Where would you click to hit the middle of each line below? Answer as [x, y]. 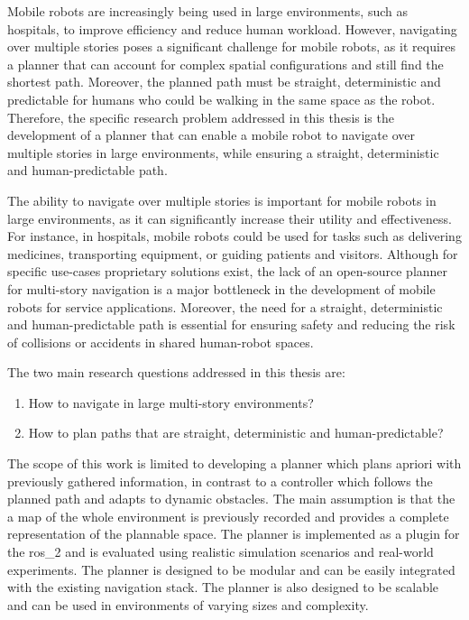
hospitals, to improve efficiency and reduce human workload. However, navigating [232, 28]
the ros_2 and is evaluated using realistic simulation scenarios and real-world [221, 552]
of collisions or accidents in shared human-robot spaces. [161, 342]
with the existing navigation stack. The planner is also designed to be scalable [223, 587]
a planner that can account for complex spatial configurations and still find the [225, 64]
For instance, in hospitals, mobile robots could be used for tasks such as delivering [234, 236]
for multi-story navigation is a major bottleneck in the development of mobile [221, 288]
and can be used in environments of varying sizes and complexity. [188, 604]
